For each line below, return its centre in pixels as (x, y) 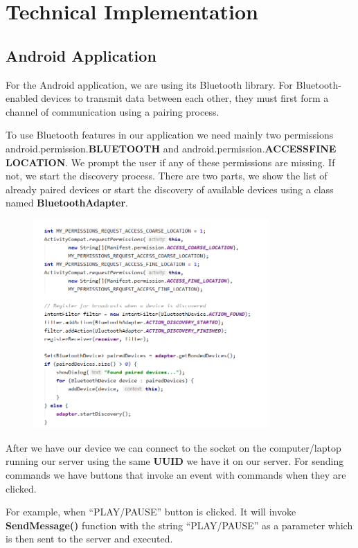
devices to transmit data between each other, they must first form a (185, 98)
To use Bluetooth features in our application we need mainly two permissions (170, 135)
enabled (22, 98)
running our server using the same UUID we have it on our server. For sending (175, 461)
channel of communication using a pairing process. (113, 111)
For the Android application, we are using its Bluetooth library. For (149, 84)
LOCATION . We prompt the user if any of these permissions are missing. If (170, 162)
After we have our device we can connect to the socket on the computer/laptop (173, 447)
